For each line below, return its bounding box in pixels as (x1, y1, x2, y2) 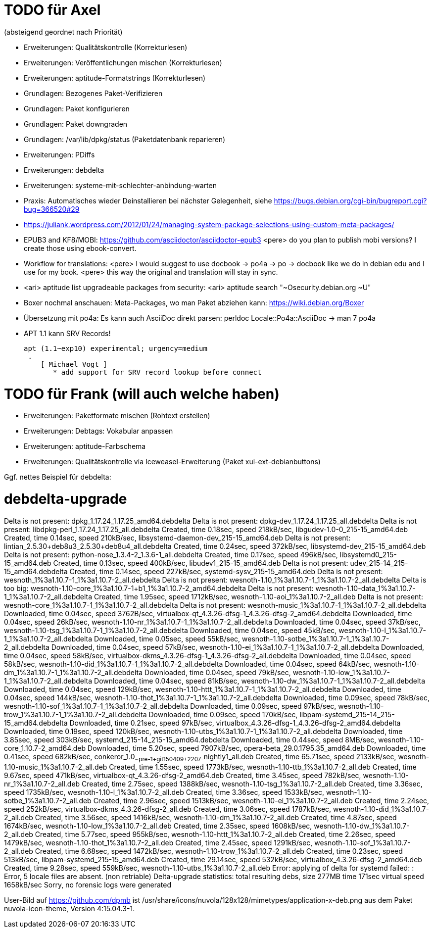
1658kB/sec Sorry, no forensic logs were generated (4, 880, 171, 889)
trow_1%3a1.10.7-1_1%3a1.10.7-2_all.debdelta (4, 710, 147, 719)
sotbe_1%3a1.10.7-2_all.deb (4, 796, 92, 805)
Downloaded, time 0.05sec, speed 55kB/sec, (94, 634, 241, 643)
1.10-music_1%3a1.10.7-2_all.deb (4, 762, 107, 771)
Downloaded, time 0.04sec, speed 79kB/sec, (144, 668, 291, 677)
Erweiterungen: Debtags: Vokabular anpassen (24, 427, 173, 436)
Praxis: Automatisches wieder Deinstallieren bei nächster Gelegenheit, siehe (24, 196, 272, 205)
